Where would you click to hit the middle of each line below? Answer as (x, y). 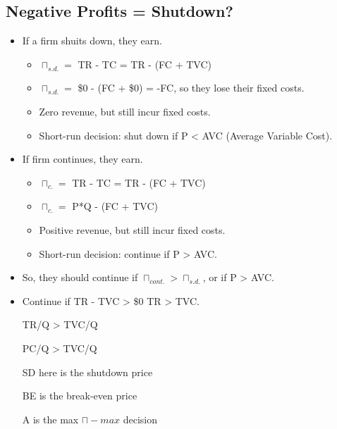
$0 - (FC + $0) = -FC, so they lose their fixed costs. (191, 88)
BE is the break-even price (80, 396)
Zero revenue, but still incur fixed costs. (125, 111)
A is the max (50, 419)
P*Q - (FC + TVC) (115, 206)
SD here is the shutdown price (87, 372)
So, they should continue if (80, 277)
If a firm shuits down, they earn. (92, 41)
